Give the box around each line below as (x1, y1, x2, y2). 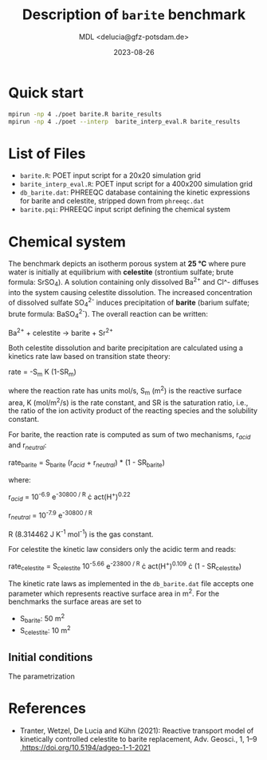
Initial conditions (8, 650, 93, 664)
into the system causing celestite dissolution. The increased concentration (8, 287, 253, 297)
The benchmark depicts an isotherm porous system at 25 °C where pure (8, 259, 246, 269)
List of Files (8, 144, 86, 163)
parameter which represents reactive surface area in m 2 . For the (8, 587, 220, 598)
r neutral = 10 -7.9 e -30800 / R (8, 509, 93, 522)
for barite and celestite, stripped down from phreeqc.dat (19, 196, 205, 206)
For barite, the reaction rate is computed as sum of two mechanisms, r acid (8, 430, 251, 442)
